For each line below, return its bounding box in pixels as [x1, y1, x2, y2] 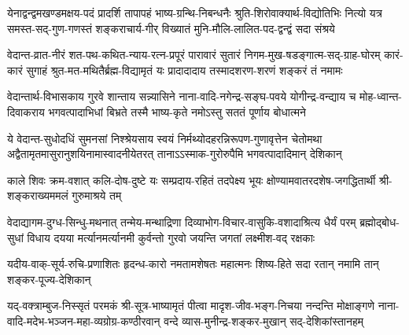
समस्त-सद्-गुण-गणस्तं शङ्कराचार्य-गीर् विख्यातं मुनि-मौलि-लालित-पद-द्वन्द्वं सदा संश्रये [7, 20, 335, 36]
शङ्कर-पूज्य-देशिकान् [7, 271, 91, 287]
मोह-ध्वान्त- [359, 88, 402, 105]
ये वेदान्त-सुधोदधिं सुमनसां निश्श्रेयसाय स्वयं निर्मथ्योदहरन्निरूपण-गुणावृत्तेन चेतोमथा [7, 130, 322, 146]
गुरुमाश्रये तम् [72, 187, 122, 204]
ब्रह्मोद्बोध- [359, 213, 400, 230]
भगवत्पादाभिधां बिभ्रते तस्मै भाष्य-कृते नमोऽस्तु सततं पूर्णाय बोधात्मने [48, 103, 306, 120]
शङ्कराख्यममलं [7, 187, 68, 204]
